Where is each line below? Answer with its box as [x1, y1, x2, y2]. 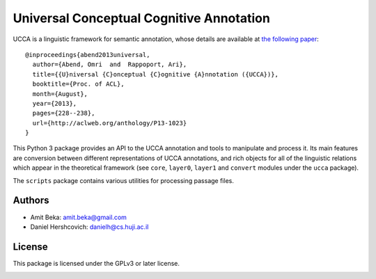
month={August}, [32, 90, 88, 97]
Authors [13, 195, 49, 207]
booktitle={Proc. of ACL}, [32, 80, 125, 88]
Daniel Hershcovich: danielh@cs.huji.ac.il [30, 223, 149, 231]
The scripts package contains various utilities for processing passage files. [13, 176, 235, 184]
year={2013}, [32, 99, 77, 107]
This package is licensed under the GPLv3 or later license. [13, 259, 180, 267]
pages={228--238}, [32, 109, 95, 118]
